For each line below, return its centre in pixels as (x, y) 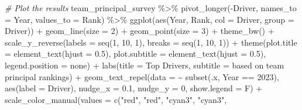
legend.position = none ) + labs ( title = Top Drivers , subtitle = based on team (145, 65)
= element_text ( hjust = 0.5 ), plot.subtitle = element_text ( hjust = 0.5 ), (135, 54)
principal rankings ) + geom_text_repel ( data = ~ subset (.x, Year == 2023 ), (142, 76)
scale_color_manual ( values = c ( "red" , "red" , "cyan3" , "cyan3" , (116, 99)
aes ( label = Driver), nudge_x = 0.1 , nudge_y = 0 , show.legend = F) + (134, 88)
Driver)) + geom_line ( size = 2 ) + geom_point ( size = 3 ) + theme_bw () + (140, 31)
